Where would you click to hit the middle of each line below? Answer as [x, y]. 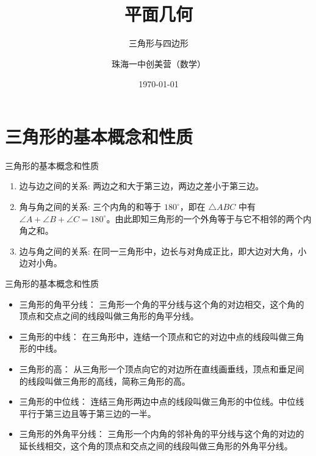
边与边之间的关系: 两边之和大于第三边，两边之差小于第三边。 [142, 186]
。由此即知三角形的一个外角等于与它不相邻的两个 [205, 218]
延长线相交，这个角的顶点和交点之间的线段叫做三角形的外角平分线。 [156, 445]
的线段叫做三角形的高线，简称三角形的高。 [105, 381]
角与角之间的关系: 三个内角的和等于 [90, 207]
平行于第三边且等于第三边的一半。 [88, 413]
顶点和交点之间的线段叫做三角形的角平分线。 [109, 316]
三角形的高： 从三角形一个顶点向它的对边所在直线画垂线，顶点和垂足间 [162, 368]
